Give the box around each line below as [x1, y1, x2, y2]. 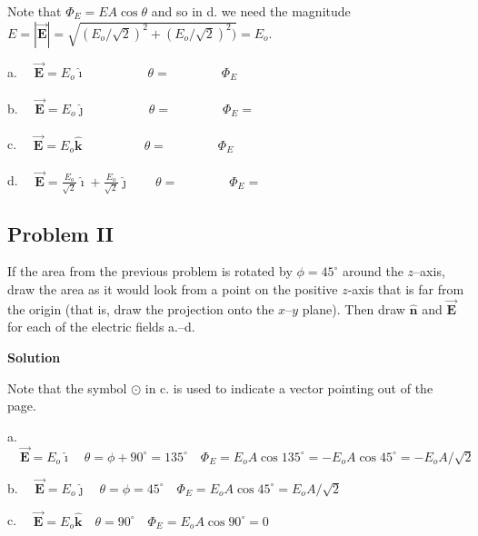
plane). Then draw [302, 299, 405, 318]
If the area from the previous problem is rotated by [7, 262, 293, 281]
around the [342, 262, 403, 281]
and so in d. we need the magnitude [151, 2, 351, 20]
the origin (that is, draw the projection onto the [7, 299, 274, 318]
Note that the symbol [7, 378, 127, 397]
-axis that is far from [347, 280, 464, 299]
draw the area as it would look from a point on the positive [7, 280, 338, 299]
